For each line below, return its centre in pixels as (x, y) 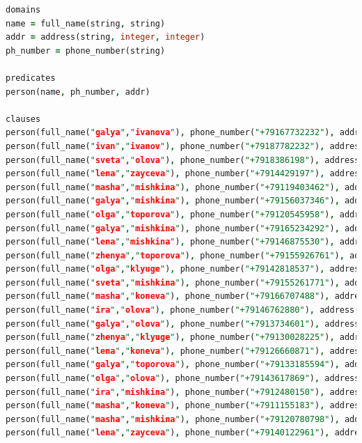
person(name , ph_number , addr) (78, 92)
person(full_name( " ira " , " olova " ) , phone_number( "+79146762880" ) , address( (183, 310)
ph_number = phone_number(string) (86, 50)
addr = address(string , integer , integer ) (105, 37)
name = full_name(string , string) (86, 23)
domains (23, 10)
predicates (31, 78)
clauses (23, 119)
